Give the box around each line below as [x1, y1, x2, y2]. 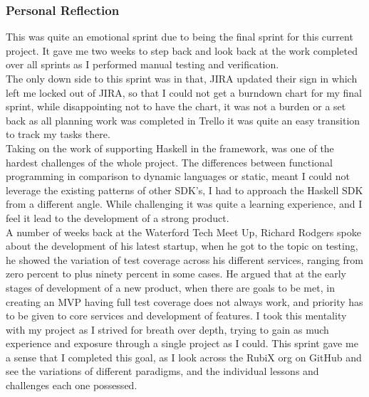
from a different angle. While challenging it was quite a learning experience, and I [6, 196, 363, 211]
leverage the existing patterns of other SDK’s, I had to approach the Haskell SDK [6, 182, 363, 197]
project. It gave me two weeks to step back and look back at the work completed [6, 43, 358, 58]
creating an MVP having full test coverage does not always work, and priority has [6, 294, 363, 309]
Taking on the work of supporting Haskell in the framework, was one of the [6, 140, 334, 155]
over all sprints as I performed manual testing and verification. [6, 57, 279, 72]
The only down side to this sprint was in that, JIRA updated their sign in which [6, 71, 358, 85]
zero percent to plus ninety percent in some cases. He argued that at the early [6, 266, 347, 281]
